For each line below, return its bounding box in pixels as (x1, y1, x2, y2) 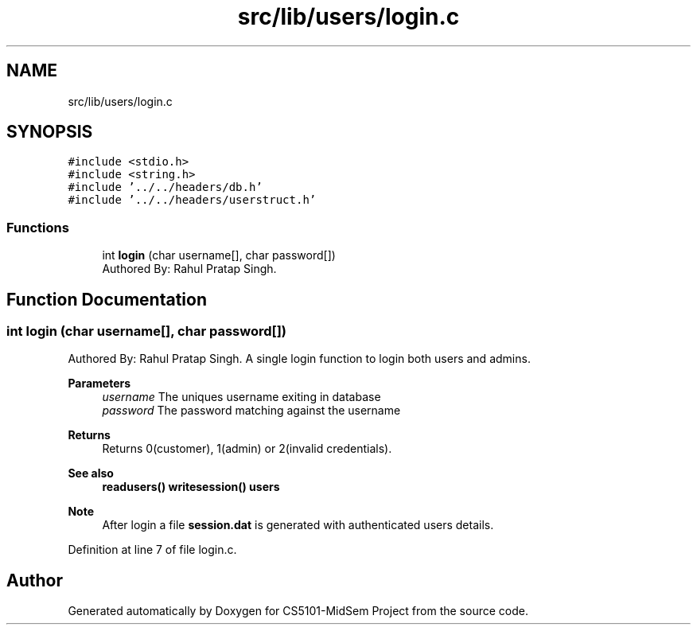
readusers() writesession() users (102, 480, 280, 494)
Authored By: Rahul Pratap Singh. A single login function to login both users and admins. (68, 352, 531, 366)
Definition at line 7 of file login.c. (68, 543, 237, 557)
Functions (6, 219, 69, 236)
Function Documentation (6, 289, 207, 310)
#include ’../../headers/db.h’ (68, 181, 263, 194)
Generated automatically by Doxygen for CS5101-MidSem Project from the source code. (68, 604, 528, 618)
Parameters (68, 376, 131, 391)
